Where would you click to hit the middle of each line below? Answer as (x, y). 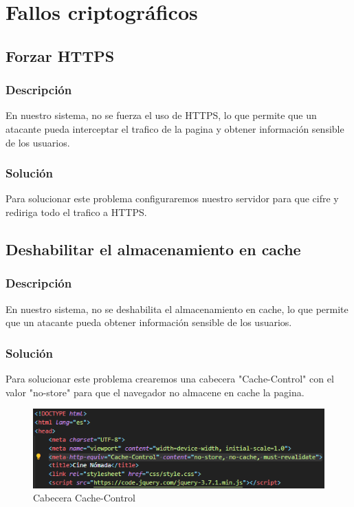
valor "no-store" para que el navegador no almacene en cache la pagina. (155, 392)
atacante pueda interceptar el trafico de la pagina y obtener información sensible (175, 128)
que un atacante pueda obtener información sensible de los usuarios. (149, 322)
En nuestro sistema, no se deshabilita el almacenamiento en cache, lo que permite (177, 309)
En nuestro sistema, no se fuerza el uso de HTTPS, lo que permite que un (161, 115)
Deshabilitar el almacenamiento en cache (153, 249)
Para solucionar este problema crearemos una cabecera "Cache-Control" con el (170, 378)
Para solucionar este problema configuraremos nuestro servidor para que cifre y (172, 198)
